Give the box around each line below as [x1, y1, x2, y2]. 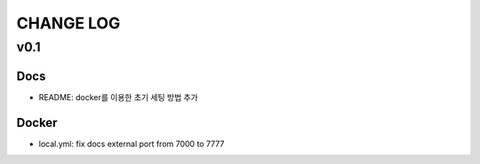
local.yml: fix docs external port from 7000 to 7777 [38, 138, 225, 149]
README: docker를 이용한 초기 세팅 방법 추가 [38, 91, 199, 102]
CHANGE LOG [16, 13, 121, 33]
